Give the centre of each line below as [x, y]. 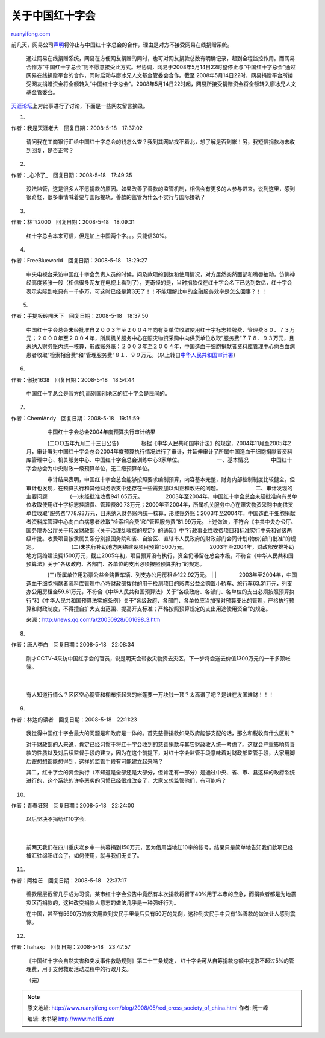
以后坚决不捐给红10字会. [56, 819]
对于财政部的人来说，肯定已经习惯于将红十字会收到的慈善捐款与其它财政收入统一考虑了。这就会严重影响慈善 [160, 744]
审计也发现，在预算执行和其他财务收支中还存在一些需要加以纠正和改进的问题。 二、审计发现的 [159, 488]
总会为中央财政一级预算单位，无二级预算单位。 [94, 468]
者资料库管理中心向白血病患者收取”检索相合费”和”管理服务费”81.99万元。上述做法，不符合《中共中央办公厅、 [161, 522]
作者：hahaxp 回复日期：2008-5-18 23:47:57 [71, 947]
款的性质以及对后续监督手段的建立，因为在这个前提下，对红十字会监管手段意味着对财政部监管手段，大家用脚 [160, 753]
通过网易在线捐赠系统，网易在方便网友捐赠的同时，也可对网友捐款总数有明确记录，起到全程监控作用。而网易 [160, 59]
